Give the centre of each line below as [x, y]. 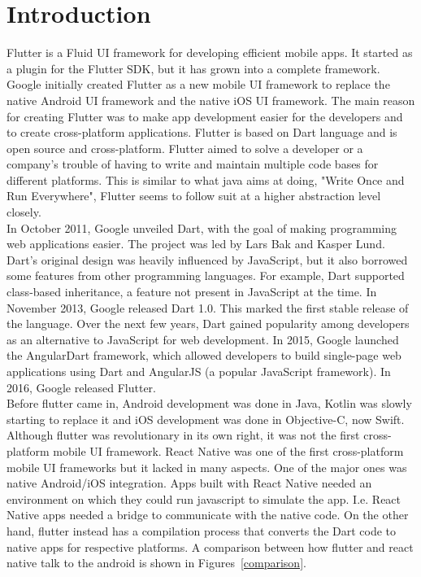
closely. [24, 212]
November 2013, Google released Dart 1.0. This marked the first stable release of [208, 307]
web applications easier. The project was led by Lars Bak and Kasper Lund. [196, 244]
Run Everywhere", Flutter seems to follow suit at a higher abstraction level [194, 196]
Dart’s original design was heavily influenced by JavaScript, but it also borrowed [207, 259]
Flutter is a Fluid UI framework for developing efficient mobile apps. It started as [210, 52]
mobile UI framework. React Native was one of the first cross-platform [228, 450]
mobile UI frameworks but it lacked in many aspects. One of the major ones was [207, 467]
